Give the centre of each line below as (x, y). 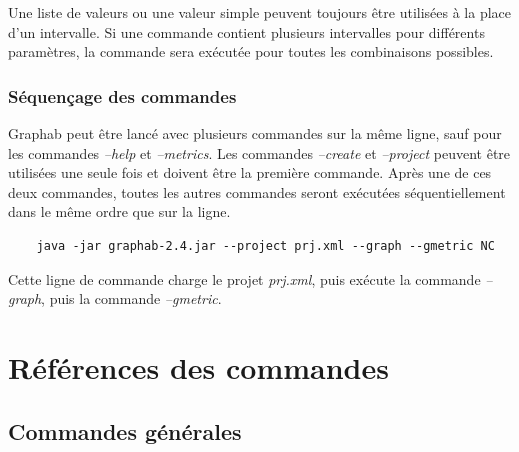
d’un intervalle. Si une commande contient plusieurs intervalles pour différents (246, 31)
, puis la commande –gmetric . (131, 298)
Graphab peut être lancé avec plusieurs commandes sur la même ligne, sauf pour (255, 133)
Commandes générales (125, 430)
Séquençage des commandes (122, 95)
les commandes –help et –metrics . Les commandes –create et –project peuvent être (259, 152)
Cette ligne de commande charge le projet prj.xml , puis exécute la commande (244, 278)
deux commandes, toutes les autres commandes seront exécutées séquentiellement (257, 191)
